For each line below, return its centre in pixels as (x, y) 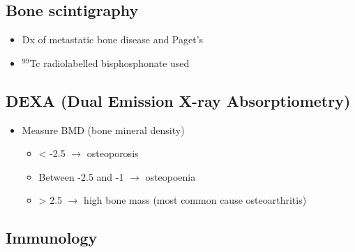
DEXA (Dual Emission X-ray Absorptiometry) (178, 100)
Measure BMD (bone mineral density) (103, 129)
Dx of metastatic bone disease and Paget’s (113, 39)
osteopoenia (171, 176)
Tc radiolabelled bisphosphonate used (109, 62)
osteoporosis (113, 153)
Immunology (52, 238)
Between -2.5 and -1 (81, 176)
